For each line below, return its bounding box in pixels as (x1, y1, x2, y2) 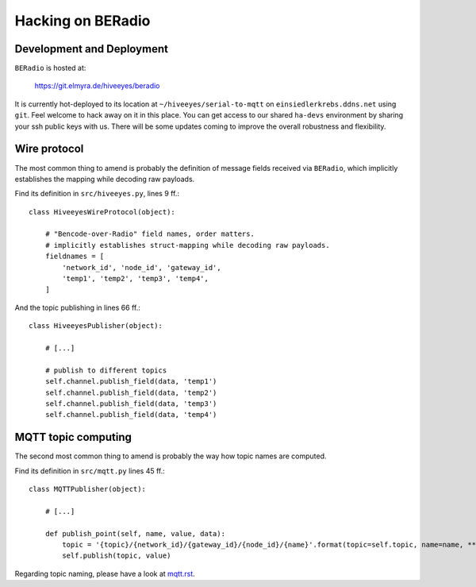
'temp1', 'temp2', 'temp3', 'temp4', (62, 274, 209, 284)
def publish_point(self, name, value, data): (44, 529, 226, 538)
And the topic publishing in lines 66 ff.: (14, 303, 140, 312)
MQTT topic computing (14, 431, 132, 444)
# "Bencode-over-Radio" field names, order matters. (44, 230, 255, 238)
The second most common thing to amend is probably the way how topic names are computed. (14, 451, 327, 461)
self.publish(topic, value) (62, 551, 171, 560)
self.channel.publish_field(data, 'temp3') (44, 399, 217, 408)
